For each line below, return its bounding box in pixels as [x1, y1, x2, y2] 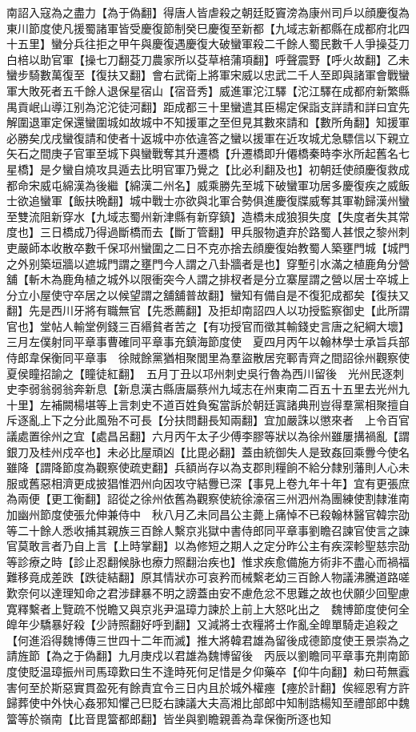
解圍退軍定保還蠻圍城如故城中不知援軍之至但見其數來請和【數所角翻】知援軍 [6, 114, 410, 131]
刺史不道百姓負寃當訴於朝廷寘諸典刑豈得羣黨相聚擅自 [129, 396, 410, 412]
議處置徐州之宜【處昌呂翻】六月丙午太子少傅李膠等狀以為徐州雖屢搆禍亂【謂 [6, 428, 410, 444]
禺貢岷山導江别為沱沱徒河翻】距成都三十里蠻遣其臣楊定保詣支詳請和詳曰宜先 [6, 98, 410, 115]
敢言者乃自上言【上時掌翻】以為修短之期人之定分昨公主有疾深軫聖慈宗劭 [28, 537, 410, 554]
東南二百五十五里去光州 [274, 380, 398, 397]
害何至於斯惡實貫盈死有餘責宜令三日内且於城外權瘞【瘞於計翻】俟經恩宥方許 [6, 678, 410, 695]
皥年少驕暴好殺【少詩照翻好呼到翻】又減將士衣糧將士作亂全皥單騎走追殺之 [6, 616, 398, 633]
